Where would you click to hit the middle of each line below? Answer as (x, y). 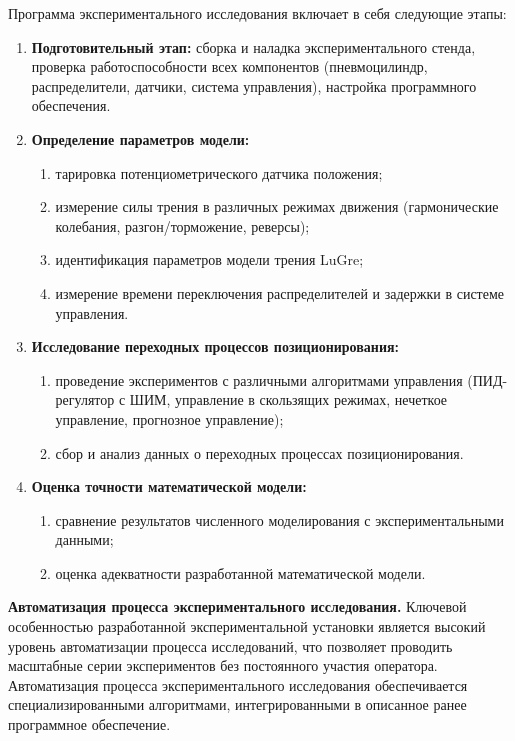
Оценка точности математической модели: (169, 486)
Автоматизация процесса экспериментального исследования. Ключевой (237, 606)
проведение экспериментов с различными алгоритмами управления (259, 379)
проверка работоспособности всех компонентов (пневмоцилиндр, (229, 66)
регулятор (85, 399)
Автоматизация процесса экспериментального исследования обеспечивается (238, 684)
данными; (84, 539)
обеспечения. (71, 105)
